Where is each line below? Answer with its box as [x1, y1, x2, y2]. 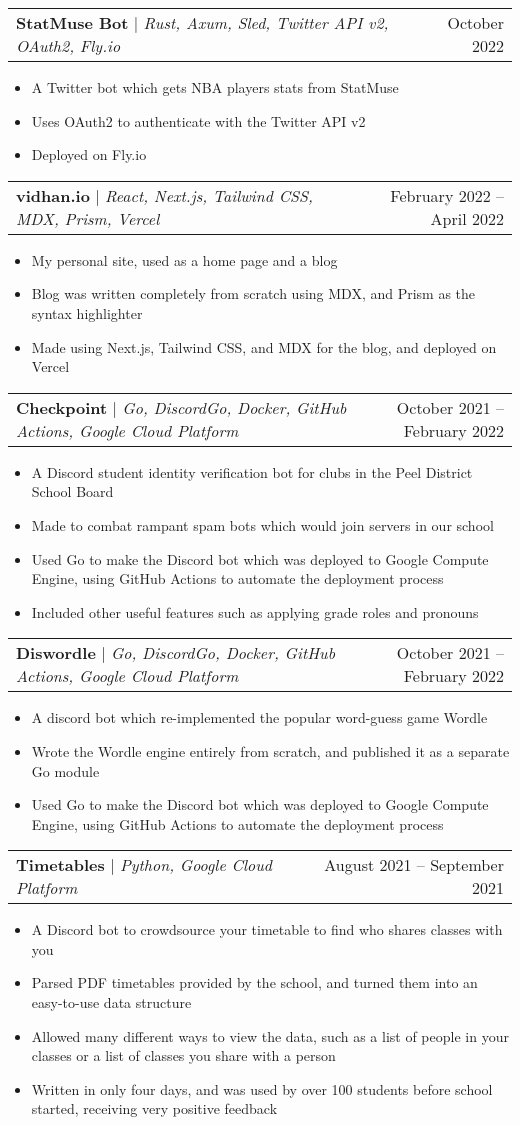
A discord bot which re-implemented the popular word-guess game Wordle [31, 707, 488, 728]
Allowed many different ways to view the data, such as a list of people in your [31, 1025, 509, 1046]
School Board [31, 481, 114, 502]
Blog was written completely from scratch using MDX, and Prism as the [31, 283, 476, 304]
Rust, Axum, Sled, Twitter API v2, [143, 11, 389, 34]
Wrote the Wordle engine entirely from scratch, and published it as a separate [31, 740, 510, 761]
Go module [31, 760, 100, 781]
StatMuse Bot [16, 11, 129, 34]
